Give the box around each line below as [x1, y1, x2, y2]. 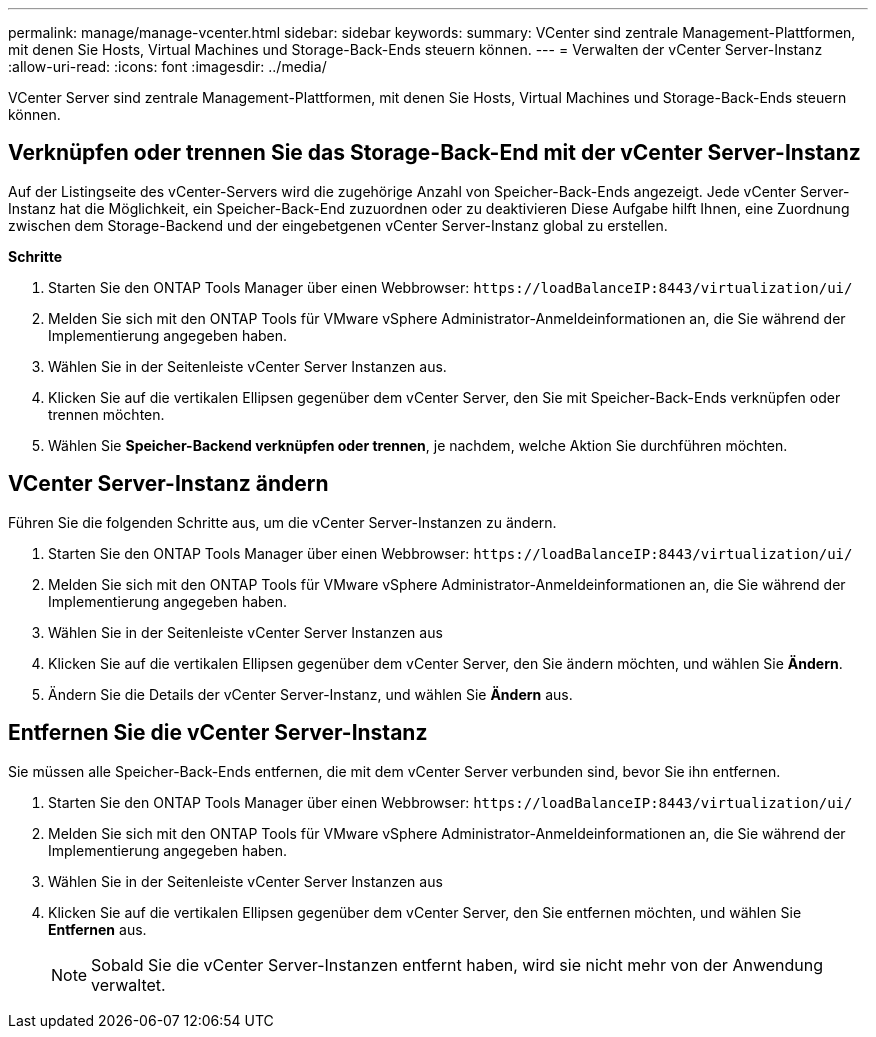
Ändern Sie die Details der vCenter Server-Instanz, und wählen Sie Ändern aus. [48, 685, 573, 703]
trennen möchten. [48, 405, 165, 423]
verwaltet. [91, 974, 166, 995]
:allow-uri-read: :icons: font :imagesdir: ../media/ [8, 58, 327, 75]
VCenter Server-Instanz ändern [8, 471, 329, 497]
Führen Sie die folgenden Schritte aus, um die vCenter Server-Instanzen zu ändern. [8, 513, 557, 531]
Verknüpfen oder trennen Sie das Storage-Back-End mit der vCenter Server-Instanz [8, 140, 861, 166]
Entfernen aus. [48, 920, 147, 938]
